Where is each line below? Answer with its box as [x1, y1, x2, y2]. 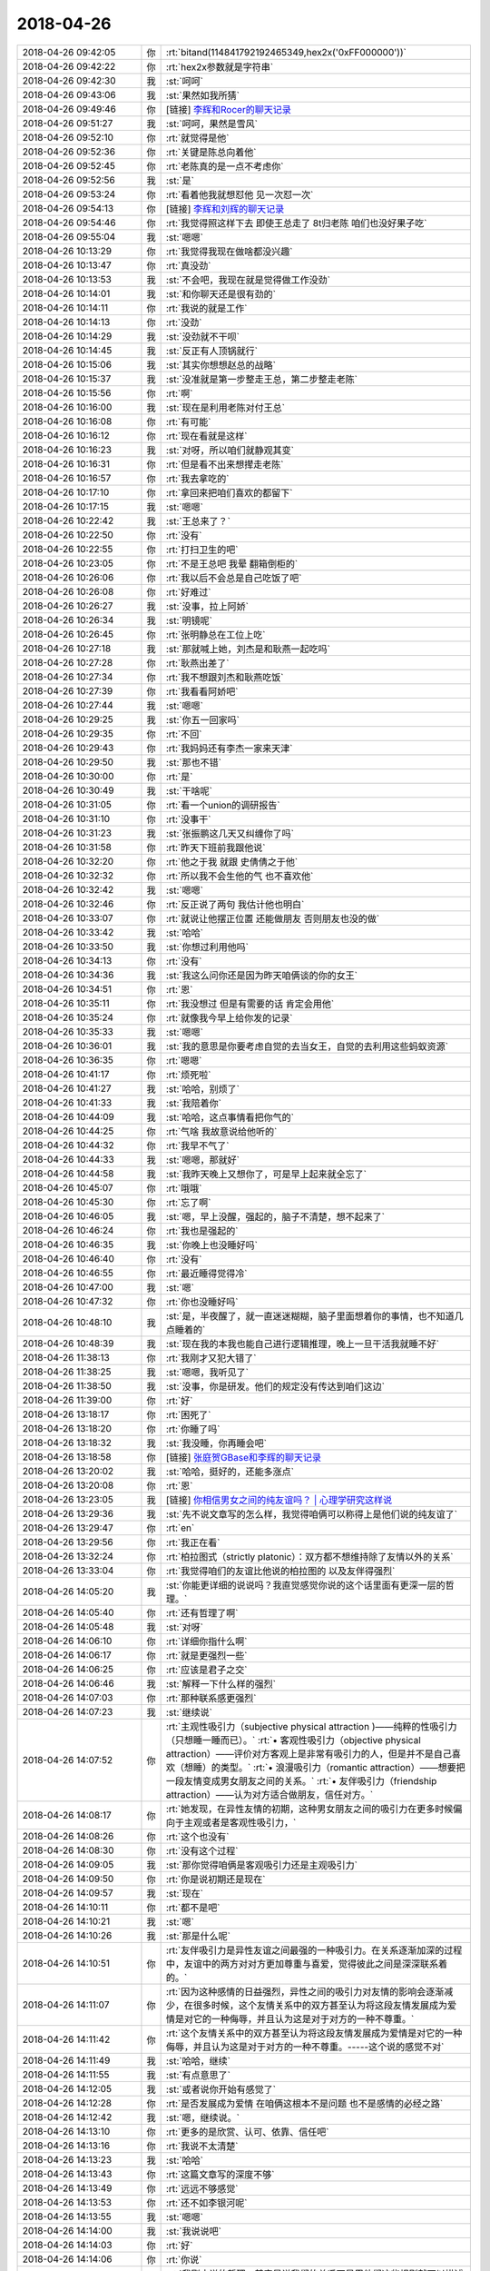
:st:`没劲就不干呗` [165, 330, 240, 342]
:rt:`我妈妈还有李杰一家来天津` [165, 741, 293, 754]
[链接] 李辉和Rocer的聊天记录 [165, 103, 292, 115]
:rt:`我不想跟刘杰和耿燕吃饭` [165, 670, 284, 683]
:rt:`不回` [165, 728, 202, 740]
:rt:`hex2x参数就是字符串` [165, 60, 274, 73]
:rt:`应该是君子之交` [165, 1663, 248, 1676]
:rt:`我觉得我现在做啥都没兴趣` [165, 245, 293, 258]
